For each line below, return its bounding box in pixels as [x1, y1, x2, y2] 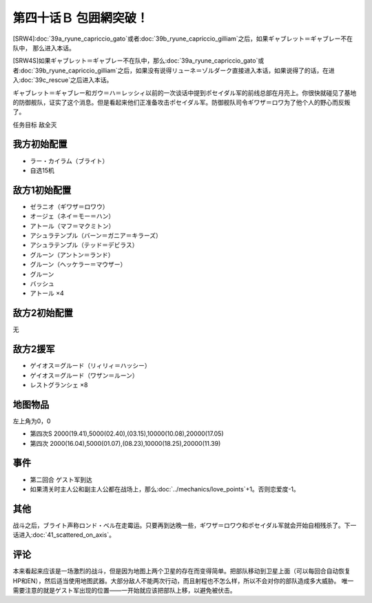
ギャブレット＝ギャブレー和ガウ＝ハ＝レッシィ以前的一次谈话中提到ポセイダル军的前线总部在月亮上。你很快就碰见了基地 [12, 88, 357, 96]
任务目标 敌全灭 [12, 121, 57, 129]
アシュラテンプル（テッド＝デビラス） [30, 241, 138, 249]
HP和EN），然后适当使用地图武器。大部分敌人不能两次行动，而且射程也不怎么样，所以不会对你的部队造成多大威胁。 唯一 [12, 576, 354, 585]
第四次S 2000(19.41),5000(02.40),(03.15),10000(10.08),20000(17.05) [30, 429, 224, 438]
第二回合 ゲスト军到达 [30, 476, 92, 484]
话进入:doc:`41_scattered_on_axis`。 [12, 531, 115, 539]
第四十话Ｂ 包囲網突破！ [12, 10, 149, 25]
